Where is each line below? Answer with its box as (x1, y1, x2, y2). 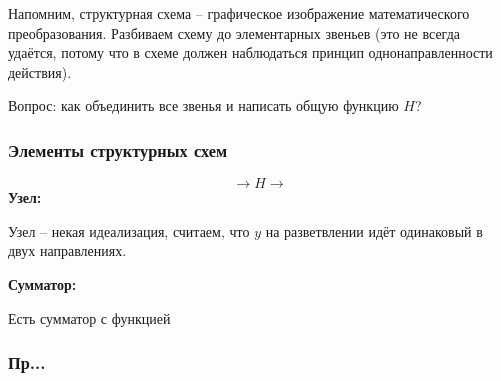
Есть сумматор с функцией (8, 307, 171, 328)
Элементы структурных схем (8, 137, 228, 162)
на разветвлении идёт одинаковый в (265, 220, 483, 241)
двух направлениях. (8, 240, 127, 261)
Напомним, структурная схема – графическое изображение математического (8, 3, 470, 23)
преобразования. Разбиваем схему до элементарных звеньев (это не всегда (8, 22, 460, 43)
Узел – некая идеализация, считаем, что (8, 220, 250, 241)
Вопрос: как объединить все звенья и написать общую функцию (8, 95, 399, 116)
